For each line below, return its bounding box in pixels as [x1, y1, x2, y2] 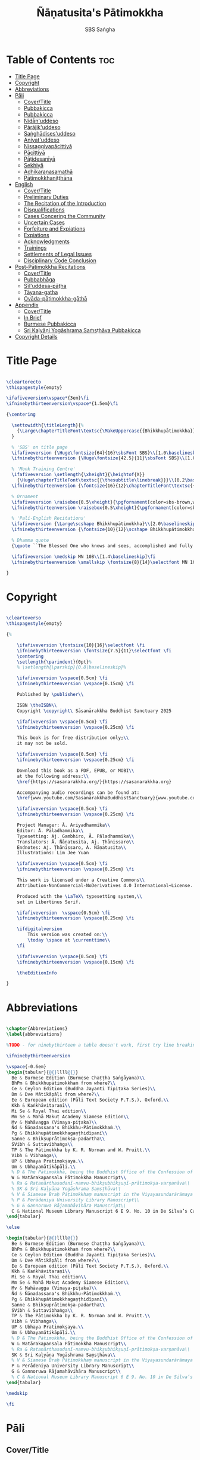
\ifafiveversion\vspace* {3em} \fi [6, 395, 89, 401]
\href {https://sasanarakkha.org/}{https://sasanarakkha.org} [17, 778, 171, 785]
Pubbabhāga [23, 275, 55, 283]
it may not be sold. [17, 741, 68, 747]
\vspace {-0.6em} [6, 1063, 46, 1069]
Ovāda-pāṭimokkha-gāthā [23, 295, 87, 302]
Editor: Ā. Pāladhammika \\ [17, 827, 84, 833]
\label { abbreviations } [6, 1031, 62, 1038]
